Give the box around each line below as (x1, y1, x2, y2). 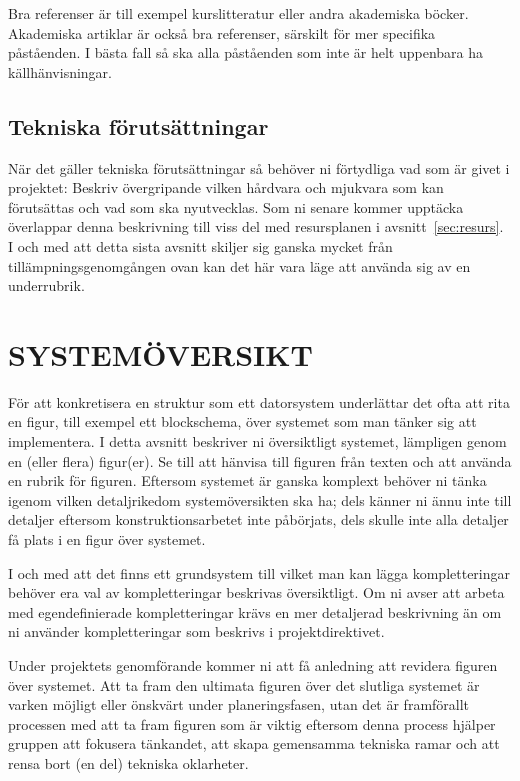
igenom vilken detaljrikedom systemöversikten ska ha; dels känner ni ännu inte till (8, 489, 512, 510)
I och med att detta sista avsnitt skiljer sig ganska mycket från (8, 235, 393, 256)
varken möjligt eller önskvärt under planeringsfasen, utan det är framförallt (8, 694, 470, 715)
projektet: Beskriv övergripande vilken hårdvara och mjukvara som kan (8, 177, 444, 198)
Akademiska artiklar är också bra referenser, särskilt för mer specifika (8, 22, 436, 43)
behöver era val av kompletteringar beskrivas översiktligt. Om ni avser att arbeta (8, 582, 505, 603)
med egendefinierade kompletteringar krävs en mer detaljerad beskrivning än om (8, 601, 502, 622)
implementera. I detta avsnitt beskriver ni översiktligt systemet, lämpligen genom (8, 431, 507, 452)
